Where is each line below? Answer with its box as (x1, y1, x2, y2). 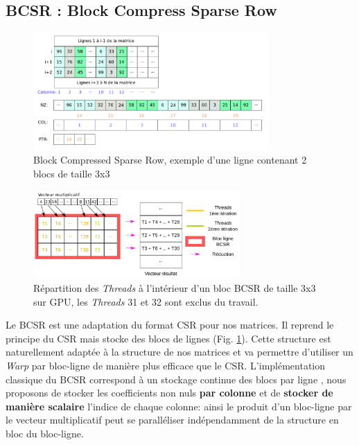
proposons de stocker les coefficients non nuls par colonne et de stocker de (6, 385, 333, 400)
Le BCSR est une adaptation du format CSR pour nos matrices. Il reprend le (6, 317, 334, 332)
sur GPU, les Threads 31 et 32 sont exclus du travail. (33, 294, 259, 308)
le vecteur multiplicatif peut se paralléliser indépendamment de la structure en (6, 412, 339, 427)
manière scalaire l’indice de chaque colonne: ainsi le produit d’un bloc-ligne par (6, 399, 352, 413)
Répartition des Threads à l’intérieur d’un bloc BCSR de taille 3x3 (33, 281, 316, 295)
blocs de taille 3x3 (33, 166, 110, 180)
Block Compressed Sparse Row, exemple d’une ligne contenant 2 (33, 152, 307, 167)
